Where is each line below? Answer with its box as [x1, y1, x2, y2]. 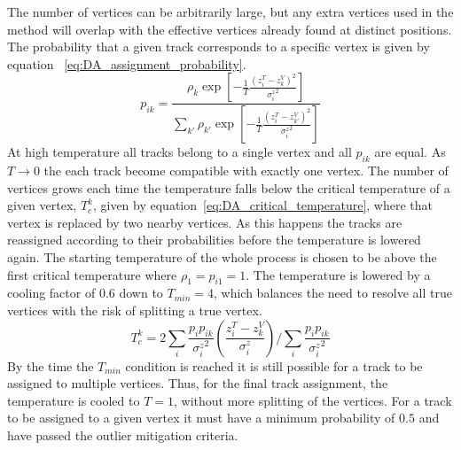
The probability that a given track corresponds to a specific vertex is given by [7, 37, 430, 56]
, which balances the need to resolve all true [214, 283, 452, 302]
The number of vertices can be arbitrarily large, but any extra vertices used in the [7, 3, 454, 20]
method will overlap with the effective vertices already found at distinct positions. [7, 19, 452, 38]
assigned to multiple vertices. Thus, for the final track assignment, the [7, 374, 388, 392]
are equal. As [374, 143, 446, 161]
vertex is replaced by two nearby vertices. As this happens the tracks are [7, 213, 402, 231]
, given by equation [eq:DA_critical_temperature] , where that [92, 196, 434, 214]
